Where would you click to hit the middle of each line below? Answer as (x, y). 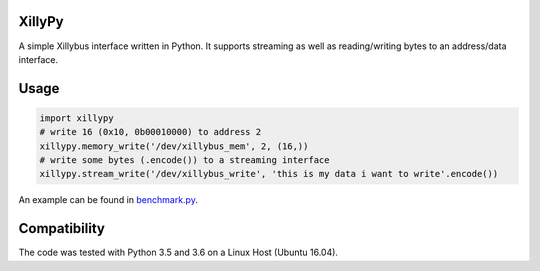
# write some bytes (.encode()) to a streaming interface (184, 160)
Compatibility (61, 228)
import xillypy (76, 118)
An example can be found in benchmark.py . (108, 200)
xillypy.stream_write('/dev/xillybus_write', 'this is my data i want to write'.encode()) (269, 174)
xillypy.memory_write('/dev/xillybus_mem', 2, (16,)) (174, 146)
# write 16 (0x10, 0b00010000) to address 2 (150, 132)
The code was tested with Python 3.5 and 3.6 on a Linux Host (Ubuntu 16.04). (178, 252)
